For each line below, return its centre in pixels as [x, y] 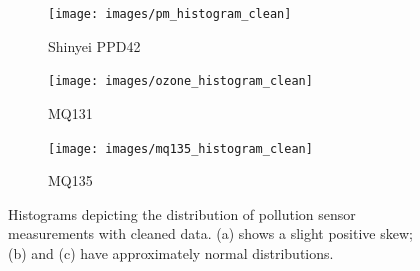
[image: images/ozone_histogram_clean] [180, 81]
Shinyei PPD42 [94, 45]
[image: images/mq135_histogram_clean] [180, 148]
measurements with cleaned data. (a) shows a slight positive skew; [210, 233]
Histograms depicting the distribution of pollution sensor [182, 213]
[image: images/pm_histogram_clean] [170, 14]
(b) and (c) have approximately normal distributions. [171, 252]
